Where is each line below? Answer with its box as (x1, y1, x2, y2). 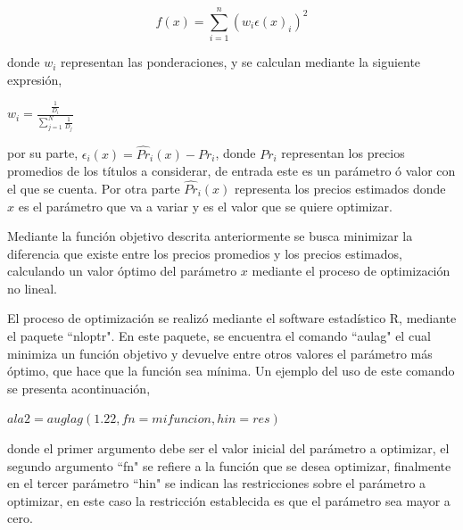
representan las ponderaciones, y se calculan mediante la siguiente (61, 53, 421, 71)
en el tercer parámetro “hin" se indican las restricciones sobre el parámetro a (7, 474, 426, 493)
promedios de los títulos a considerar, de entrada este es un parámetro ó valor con (7, 161, 456, 180)
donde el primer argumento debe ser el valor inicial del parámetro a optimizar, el (7, 439, 450, 458)
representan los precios (281, 144, 405, 162)
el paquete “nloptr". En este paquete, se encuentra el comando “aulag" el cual (7, 327, 431, 345)
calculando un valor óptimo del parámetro (7, 261, 237, 280)
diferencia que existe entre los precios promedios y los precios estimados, (7, 244, 402, 262)
